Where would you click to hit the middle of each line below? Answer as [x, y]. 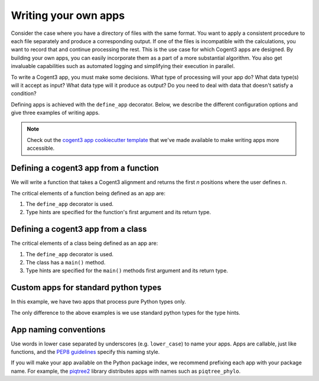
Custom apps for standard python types [86, 288]
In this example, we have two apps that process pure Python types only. [98, 302]
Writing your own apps [68, 15]
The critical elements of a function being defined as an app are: [88, 193]
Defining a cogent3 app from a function [85, 168]
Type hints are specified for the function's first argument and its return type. [118, 212]
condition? [24, 93]
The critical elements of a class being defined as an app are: [84, 243]
